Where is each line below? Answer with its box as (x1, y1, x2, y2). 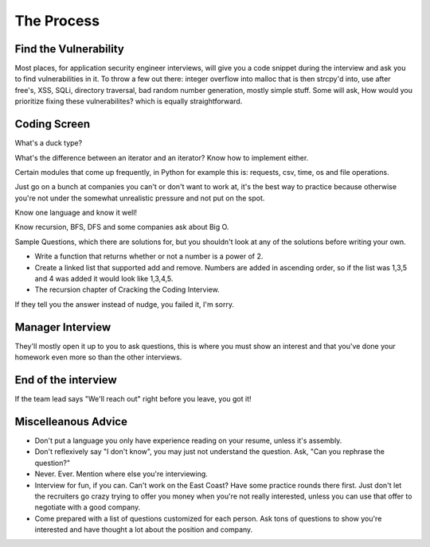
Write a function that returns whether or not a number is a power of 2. (34, 251, 264, 262)
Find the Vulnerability (14, 42, 125, 56)
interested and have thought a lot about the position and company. (34, 525, 253, 534)
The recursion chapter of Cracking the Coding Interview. (34, 285, 220, 294)
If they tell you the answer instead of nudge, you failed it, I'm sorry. (14, 299, 235, 309)
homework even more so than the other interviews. (14, 352, 182, 362)
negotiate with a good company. (34, 502, 141, 512)
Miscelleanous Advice (14, 414, 127, 429)
